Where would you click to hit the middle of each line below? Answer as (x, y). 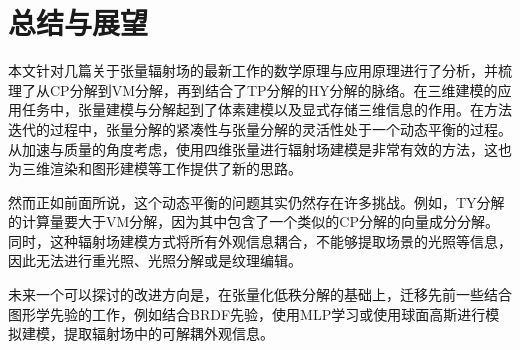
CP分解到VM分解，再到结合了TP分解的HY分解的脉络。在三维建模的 (273, 89)
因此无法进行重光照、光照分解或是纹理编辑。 (155, 260)
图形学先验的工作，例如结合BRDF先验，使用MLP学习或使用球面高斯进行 (247, 313)
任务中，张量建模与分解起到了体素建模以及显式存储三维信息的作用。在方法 (266, 109)
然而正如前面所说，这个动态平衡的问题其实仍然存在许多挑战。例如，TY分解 (256, 201)
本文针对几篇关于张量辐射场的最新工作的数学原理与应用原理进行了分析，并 (253, 70)
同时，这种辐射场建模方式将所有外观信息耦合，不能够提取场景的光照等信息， (260, 240)
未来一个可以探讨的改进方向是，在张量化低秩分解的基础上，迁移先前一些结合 (260, 294)
